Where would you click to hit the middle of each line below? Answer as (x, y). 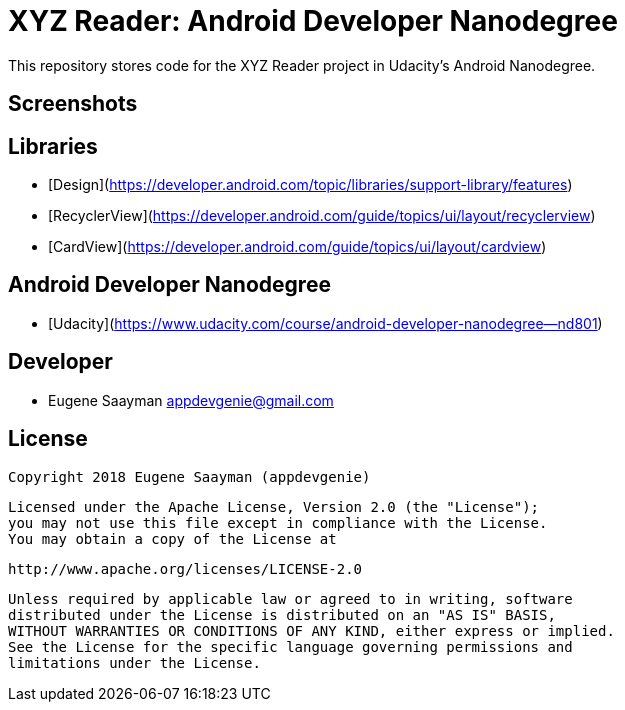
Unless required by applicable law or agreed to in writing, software (290, 598)
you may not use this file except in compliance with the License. (278, 522)
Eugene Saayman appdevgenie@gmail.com (191, 400)
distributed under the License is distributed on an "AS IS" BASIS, (282, 614)
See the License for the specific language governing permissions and (290, 646)
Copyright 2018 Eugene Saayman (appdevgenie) (189, 476)
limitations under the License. (134, 662)
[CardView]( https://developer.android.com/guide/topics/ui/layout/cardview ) (297, 247)
